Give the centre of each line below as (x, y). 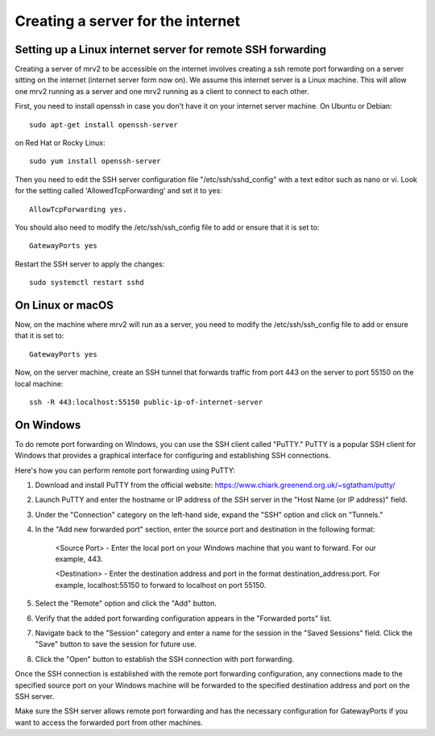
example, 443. (79, 559)
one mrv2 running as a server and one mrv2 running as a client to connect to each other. (162, 91)
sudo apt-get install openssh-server (104, 124)
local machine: (39, 383)
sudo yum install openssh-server (95, 161)
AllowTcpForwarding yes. (78, 209)
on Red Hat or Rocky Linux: (60, 143)
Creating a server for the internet (128, 21)
